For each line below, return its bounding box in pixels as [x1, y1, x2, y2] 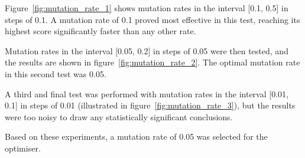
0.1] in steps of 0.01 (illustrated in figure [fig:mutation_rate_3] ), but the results [5, 99, 296, 111]
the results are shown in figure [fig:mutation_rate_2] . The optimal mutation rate [5, 56, 300, 68]
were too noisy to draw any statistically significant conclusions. [5, 110, 233, 123]
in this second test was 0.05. [5, 67, 106, 80]
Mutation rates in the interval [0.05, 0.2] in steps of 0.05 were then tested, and [5, 44, 288, 57]
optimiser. [5, 141, 41, 154]
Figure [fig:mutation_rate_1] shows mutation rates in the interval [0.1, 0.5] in [5, 2, 288, 14]
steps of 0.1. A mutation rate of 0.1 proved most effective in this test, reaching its [5, 13, 300, 25]
